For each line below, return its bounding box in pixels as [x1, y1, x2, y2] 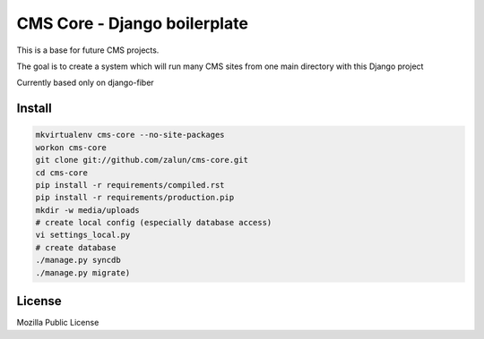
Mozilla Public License [16, 318, 99, 328]
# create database [35, 242, 117, 252]
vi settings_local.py [35, 230, 131, 241]
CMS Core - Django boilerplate [16, 13, 248, 33]
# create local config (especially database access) [35, 217, 272, 228]
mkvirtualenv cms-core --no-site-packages [35, 130, 225, 140]
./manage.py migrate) [35, 267, 131, 277]
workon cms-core [35, 142, 108, 152]
